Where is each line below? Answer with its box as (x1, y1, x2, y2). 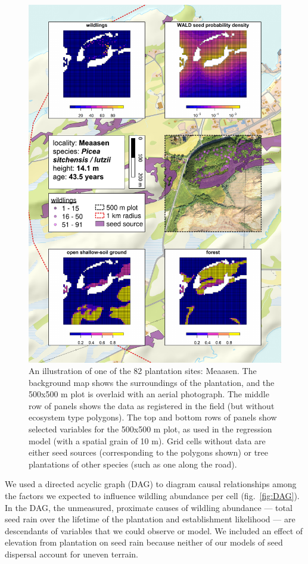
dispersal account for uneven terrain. (5, 548, 138, 560)
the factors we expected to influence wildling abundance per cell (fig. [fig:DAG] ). (5, 490, 300, 502)
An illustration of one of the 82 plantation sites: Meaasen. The (29, 364, 257, 377)
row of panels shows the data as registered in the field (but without (29, 399, 275, 412)
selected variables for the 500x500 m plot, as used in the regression (29, 423, 272, 435)
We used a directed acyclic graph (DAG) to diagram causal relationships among (5, 478, 297, 490)
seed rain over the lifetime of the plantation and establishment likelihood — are (5, 513, 295, 525)
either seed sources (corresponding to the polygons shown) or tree (29, 446, 269, 459)
